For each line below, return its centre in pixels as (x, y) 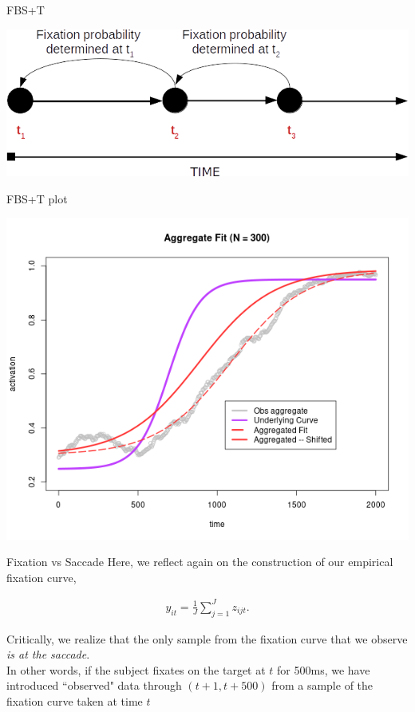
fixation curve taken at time (75, 701)
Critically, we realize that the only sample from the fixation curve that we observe (207, 638)
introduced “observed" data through (94, 685)
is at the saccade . (48, 654)
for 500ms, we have (324, 669)
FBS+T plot (37, 198)
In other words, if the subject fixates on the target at (136, 669)
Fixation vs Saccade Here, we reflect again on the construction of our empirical (200, 562)
